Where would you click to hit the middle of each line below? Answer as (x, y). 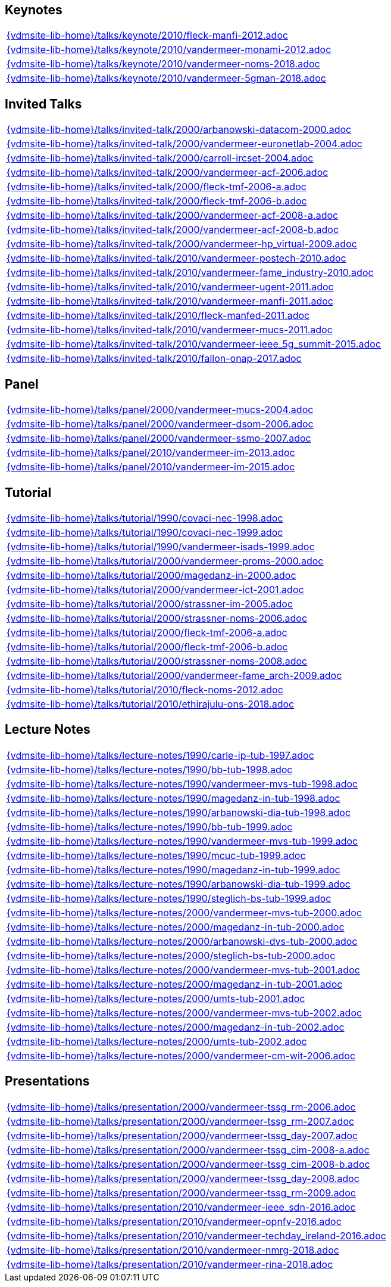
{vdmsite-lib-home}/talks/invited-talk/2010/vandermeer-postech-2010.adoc (176, 258)
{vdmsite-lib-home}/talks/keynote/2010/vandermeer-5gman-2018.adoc (166, 78)
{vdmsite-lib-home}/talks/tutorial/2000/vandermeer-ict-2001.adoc (155, 589)
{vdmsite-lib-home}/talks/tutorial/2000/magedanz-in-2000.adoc (151, 575)
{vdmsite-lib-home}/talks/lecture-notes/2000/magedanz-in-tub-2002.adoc (176, 1027)
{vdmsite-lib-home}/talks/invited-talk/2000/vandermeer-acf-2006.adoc (168, 173)
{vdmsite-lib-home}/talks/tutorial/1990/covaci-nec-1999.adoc (145, 532)
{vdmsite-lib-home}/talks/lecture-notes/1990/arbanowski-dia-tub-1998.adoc (179, 812)
